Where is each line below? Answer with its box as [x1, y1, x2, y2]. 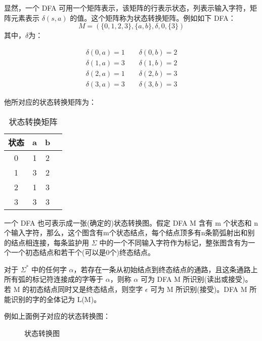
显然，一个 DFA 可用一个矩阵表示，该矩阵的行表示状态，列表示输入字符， [4, 3, 250, 13]
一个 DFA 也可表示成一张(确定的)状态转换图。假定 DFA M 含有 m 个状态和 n [4, 217, 258, 228]
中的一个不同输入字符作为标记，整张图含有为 [99, 237, 248, 247]
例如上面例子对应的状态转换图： [4, 311, 110, 321]
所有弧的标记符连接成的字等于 [4, 274, 103, 284]
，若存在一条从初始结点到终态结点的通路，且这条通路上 [73, 264, 258, 274]
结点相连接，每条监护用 [11, 237, 89, 247]
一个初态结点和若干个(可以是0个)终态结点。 [11, 247, 155, 258]
